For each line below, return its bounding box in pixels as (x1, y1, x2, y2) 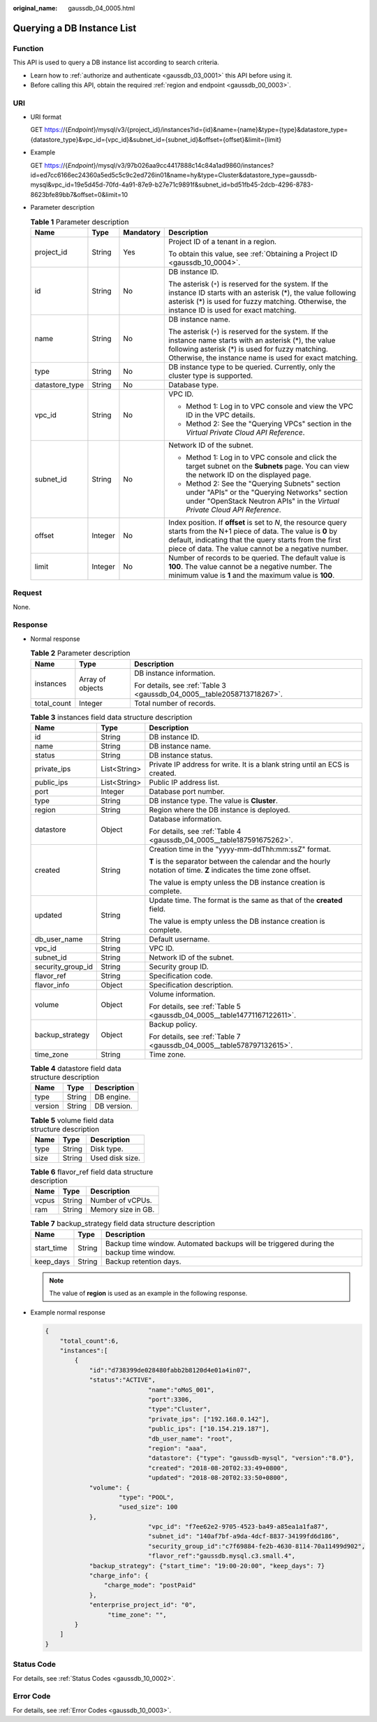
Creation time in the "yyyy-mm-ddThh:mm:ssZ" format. (149, 844, 332, 854)
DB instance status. (149, 751, 213, 760)
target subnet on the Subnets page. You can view (186, 461, 350, 471)
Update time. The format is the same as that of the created (149, 895, 343, 905)
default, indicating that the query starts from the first (168, 535, 341, 544)
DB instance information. (133, 668, 216, 678)
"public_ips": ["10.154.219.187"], (147, 1425, 270, 1433)
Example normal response (30, 1308, 106, 1317)
